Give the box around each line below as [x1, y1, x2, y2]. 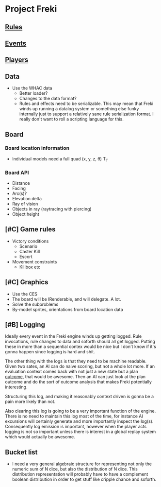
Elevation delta [12, 195, 42, 201]
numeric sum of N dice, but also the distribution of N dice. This [12, 466, 138, 472]
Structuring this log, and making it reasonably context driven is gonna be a [5, 394, 154, 400]
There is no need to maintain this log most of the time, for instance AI [5, 413, 143, 419]
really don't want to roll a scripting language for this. [19, 116, 124, 122]
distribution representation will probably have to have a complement [12, 471, 148, 477]
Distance [12, 180, 30, 186]
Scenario [19, 243, 38, 249]
